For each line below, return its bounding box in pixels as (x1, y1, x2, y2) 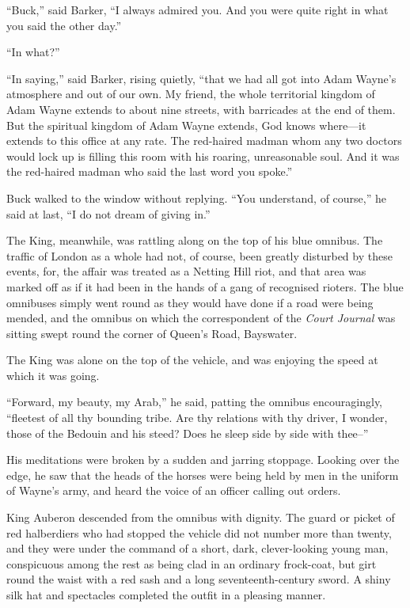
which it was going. (6, 367, 100, 383)
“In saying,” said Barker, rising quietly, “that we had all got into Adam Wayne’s (6, 70, 397, 86)
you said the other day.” (6, 17, 122, 33)
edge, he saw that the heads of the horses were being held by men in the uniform (6, 466, 399, 483)
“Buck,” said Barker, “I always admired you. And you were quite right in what (6, 2, 389, 17)
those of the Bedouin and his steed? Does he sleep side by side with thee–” (6, 424, 369, 441)
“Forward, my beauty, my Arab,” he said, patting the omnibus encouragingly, (6, 393, 383, 410)
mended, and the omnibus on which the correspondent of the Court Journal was (6, 310, 396, 326)
